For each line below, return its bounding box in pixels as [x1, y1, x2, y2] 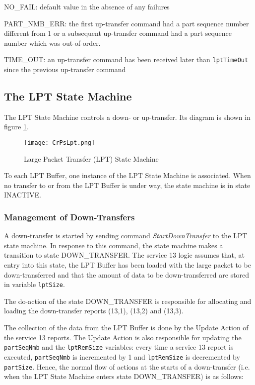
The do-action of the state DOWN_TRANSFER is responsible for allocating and [4, 295, 252, 306]
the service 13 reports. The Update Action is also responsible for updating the [4, 332, 242, 342]
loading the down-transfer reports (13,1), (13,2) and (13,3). [4, 305, 184, 316]
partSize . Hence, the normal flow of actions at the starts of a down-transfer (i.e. [4, 361, 250, 372]
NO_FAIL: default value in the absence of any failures [4, 1, 170, 11]
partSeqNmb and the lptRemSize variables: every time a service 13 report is [4, 342, 234, 352]
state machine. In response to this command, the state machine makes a [4, 240, 223, 250]
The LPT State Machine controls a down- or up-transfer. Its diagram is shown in [4, 111, 251, 122]
